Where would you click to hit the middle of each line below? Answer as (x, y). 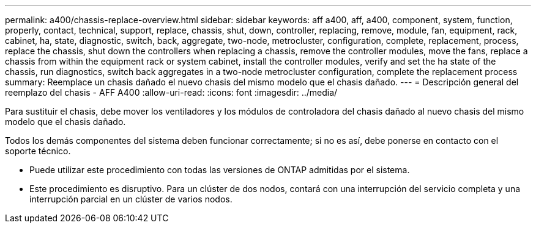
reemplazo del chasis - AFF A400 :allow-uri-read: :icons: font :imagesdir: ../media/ (171, 92)
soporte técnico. (38, 151)
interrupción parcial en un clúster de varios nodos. (131, 199)
